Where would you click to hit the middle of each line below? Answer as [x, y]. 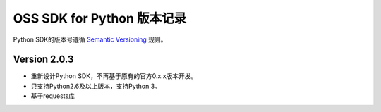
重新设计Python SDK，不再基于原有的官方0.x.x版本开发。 [114, 76]
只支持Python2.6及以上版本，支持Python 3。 [96, 86]
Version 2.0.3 [43, 60]
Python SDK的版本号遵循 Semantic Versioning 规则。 [90, 39]
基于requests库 [53, 96]
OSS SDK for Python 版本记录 [100, 18]
